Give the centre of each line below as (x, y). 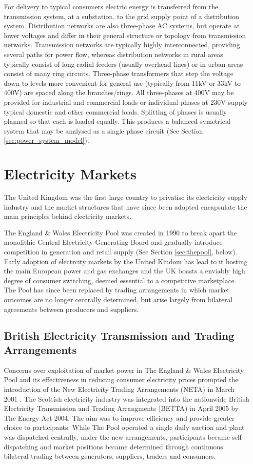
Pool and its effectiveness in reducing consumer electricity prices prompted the (121, 379)
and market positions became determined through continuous (132, 446)
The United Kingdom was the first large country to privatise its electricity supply (126, 197)
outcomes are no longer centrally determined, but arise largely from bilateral (118, 299)
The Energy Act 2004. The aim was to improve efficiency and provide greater (119, 417)
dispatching (21, 446)
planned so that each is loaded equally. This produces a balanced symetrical (117, 121)
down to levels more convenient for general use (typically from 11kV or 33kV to (122, 83)
